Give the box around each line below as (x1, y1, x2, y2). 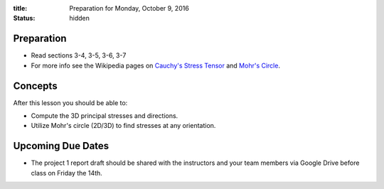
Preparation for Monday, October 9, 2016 (69, 4, 190, 12)
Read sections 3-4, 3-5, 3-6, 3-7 (31, 51, 127, 60)
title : (13, 4, 28, 12)
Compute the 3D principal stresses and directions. (31, 111, 178, 120)
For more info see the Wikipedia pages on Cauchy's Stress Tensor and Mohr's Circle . (31, 61, 281, 70)
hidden (69, 14, 90, 23)
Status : (13, 14, 36, 23)
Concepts (13, 80, 58, 92)
